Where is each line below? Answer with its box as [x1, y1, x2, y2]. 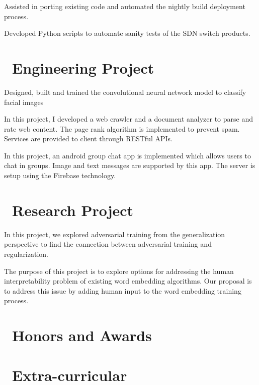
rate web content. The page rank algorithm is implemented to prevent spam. [4, 123, 240, 134]
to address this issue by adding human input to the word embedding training [4, 285, 241, 296]
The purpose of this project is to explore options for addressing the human [4, 265, 234, 276]
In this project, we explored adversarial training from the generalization [4, 229, 225, 239]
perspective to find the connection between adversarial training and [4, 239, 212, 249]
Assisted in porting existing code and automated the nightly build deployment [4, 1, 245, 11]
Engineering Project [12, 57, 154, 78]
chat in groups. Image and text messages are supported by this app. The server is [4, 160, 255, 171]
